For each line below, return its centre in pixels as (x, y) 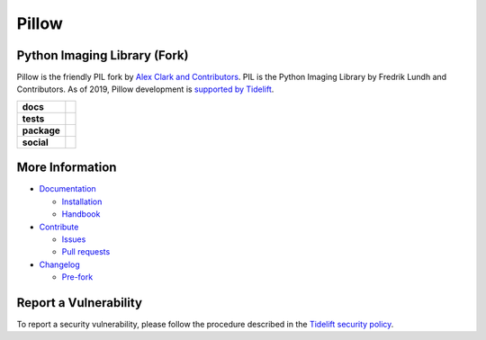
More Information (67, 168)
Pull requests (86, 252)
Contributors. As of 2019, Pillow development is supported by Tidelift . (145, 89)
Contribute (59, 227)
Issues (74, 239)
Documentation (67, 189)
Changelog (59, 264)
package (41, 130)
